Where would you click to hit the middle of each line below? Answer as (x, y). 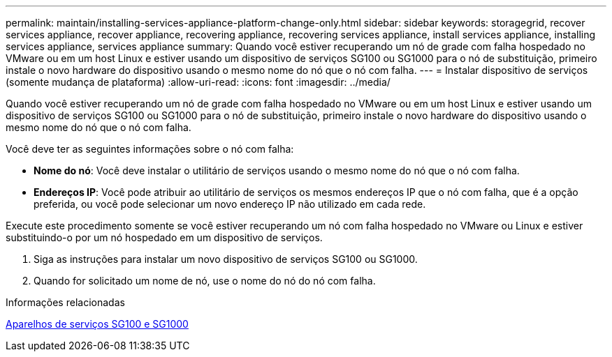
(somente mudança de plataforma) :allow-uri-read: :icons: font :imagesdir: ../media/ (198, 82)
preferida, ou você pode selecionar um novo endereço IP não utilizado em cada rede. (230, 204)
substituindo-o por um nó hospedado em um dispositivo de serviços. (164, 237)
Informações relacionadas (65, 302)
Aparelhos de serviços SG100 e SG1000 (97, 324)
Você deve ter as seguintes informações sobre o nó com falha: (150, 149)
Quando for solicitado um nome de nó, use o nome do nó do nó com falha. (205, 281)
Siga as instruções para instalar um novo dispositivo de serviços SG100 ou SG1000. (226, 259)
